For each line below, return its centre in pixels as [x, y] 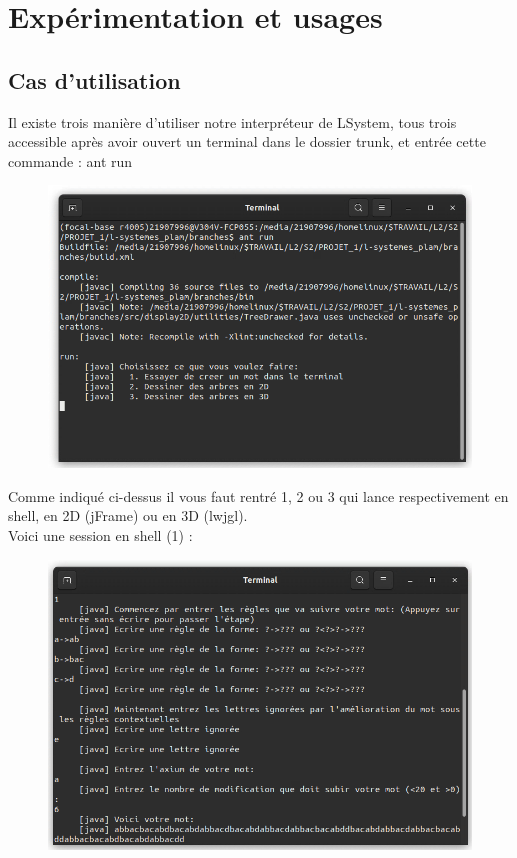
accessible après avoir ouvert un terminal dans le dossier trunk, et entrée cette [247, 141]
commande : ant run [70, 160]
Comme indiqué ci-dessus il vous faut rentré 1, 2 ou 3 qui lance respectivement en [258, 495]
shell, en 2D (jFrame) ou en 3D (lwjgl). [128, 515]
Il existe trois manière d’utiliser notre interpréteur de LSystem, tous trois [232, 121]
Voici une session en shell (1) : [100, 534]
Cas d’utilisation [94, 79]
